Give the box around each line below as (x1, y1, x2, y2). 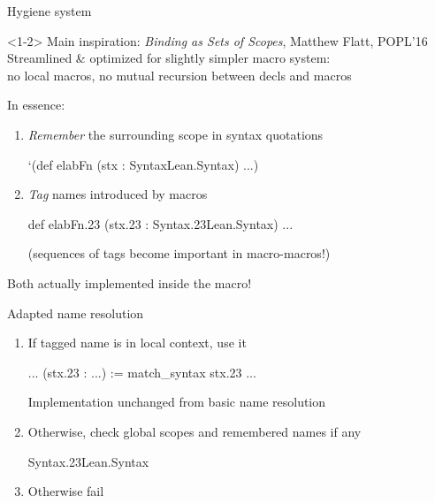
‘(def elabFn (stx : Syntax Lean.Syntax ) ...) (27, 155, 259, 173)
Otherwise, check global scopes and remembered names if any (27, 422, 362, 440)
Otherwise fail (27, 482, 104, 500)
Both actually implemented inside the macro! (7, 273, 252, 292)
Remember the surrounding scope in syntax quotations (27, 125, 324, 143)
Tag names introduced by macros (27, 185, 208, 203)
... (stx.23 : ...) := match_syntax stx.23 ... (27, 362, 256, 381)
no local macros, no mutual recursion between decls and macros (7, 65, 352, 84)
